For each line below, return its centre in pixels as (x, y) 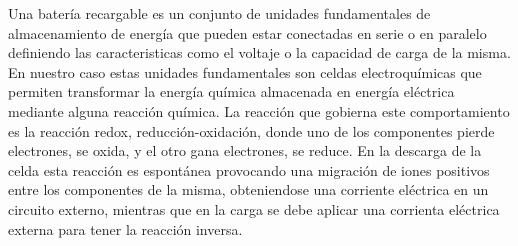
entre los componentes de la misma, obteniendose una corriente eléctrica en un (248, 189)
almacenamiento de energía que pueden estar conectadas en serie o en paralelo (247, 32)
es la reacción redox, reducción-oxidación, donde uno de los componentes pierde (251, 130)
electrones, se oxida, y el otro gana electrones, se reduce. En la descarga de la (245, 150)
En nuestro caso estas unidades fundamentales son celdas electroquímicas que (245, 71)
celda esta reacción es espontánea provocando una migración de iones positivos (249, 169)
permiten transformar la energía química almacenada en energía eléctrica (231, 91)
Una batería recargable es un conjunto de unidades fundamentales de (219, 13)
